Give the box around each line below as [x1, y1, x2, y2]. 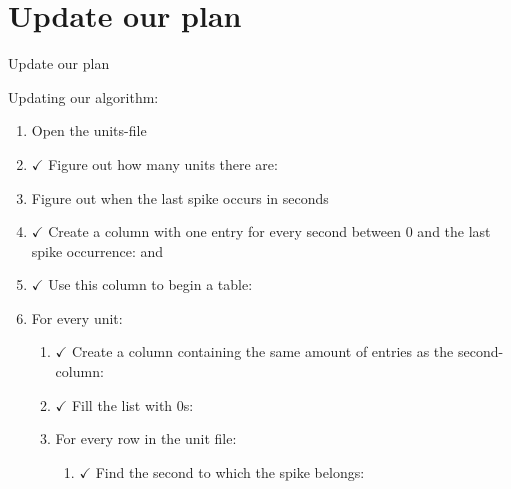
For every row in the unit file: [55, 428, 237, 449]
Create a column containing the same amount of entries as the [71, 341, 454, 362]
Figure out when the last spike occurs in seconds [31, 187, 329, 208]
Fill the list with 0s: [71, 394, 194, 415]
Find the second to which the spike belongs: [95, 461, 365, 482]
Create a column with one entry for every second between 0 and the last [48, 221, 491, 242]
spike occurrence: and [31, 240, 164, 261]
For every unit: [31, 307, 123, 328]
